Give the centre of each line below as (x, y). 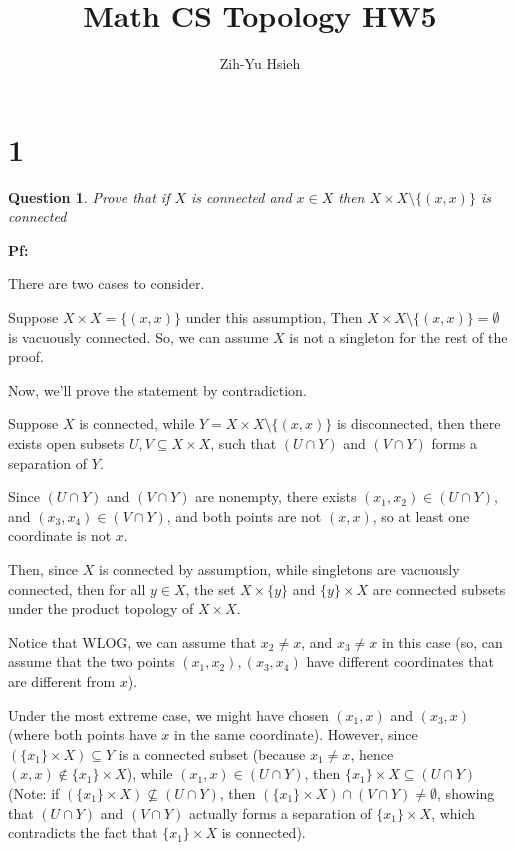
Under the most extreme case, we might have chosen (168, 714)
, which (453, 812)
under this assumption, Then (274, 317)
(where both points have (82, 734)
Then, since (43, 568)
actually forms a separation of (280, 812)
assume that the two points (91, 661)
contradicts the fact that (83, 832)
